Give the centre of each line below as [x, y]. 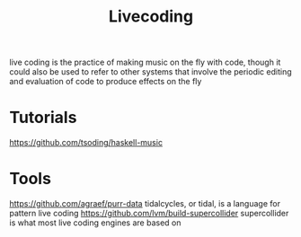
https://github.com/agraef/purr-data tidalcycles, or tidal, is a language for [145, 204]
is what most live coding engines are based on [95, 223]
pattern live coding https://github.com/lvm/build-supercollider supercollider [149, 214]
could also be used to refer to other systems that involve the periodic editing [150, 72]
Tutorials [43, 118]
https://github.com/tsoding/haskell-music [86, 143]
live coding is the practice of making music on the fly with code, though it [145, 62]
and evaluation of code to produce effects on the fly [106, 82]
